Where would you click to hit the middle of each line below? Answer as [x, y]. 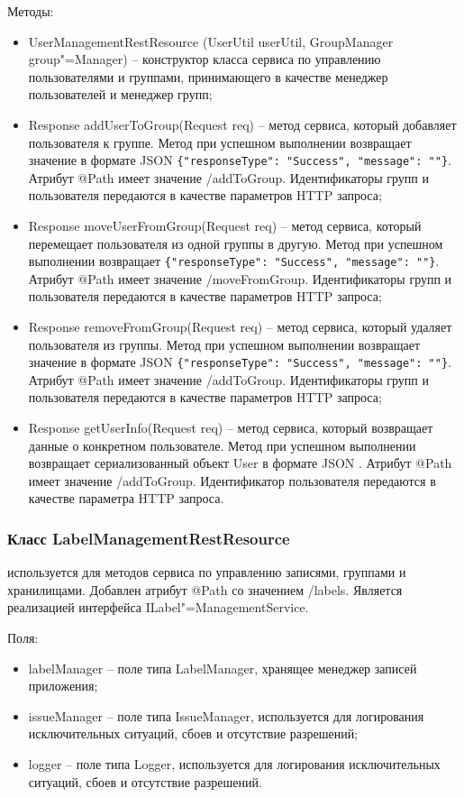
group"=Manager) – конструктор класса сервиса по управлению [205, 59]
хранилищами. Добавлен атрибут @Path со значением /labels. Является [205, 589]
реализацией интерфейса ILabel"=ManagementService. [158, 607]
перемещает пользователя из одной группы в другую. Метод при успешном [236, 243]
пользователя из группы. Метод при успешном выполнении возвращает [224, 344]
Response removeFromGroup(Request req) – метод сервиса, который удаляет [240, 327]
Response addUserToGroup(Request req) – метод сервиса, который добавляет [242, 124]
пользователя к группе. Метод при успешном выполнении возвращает [220, 142]
